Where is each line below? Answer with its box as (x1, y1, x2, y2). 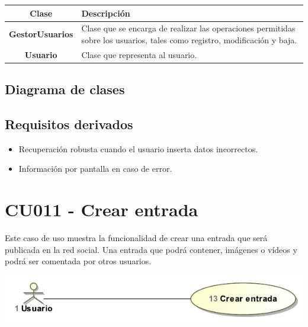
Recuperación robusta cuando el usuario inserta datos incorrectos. (18, 142, 258, 155)
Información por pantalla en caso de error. (18, 162, 172, 175)
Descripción (81, 7, 130, 19)
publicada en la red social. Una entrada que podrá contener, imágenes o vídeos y (5, 243, 297, 255)
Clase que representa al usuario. (81, 48, 197, 60)
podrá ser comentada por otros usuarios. (5, 255, 152, 267)
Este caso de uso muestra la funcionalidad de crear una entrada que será (5, 232, 268, 244)
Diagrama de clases (5, 80, 125, 98)
